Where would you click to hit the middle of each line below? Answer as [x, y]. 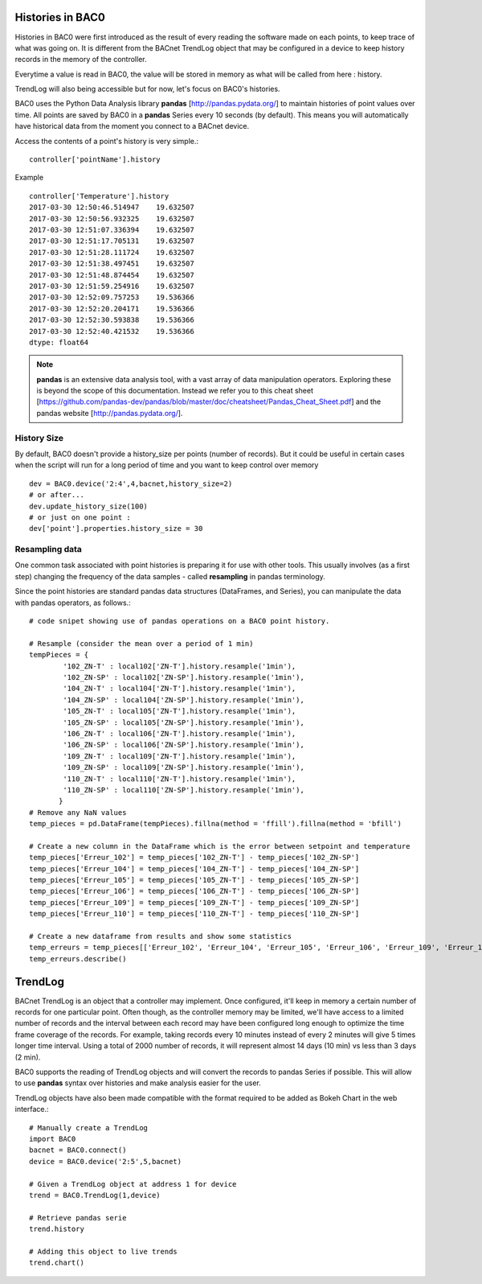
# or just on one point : [80, 517]
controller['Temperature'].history [99, 196]
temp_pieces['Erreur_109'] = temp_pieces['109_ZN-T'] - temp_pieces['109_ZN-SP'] [194, 902]
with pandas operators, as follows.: [73, 603]
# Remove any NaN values [78, 812]
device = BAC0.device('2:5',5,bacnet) [106, 1161]
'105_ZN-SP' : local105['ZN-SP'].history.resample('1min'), [184, 722]
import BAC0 [53, 1139]
